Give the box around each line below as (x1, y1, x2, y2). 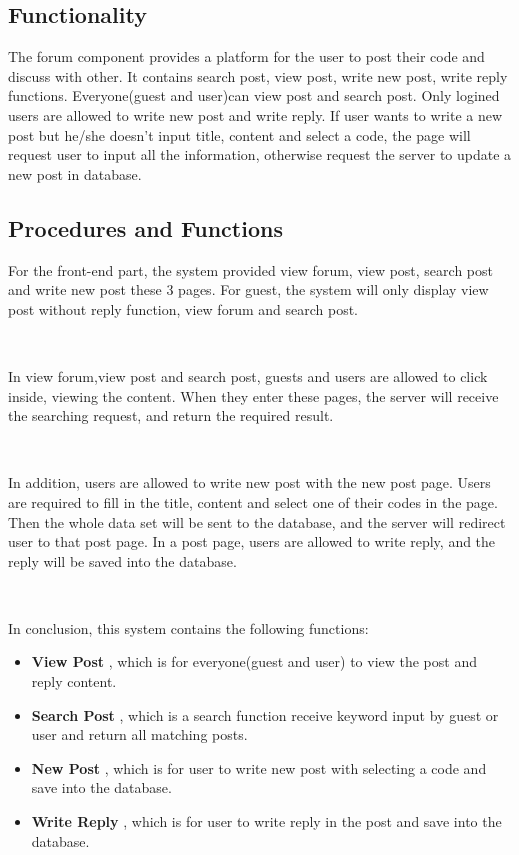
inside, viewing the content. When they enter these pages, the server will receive (8, 385, 499, 406)
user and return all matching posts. (31, 724, 248, 745)
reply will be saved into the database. (8, 550, 237, 571)
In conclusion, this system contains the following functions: (8, 617, 369, 638)
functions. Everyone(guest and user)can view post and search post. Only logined (8, 85, 500, 106)
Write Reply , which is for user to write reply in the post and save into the (31, 811, 502, 832)
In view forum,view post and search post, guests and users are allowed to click (8, 365, 488, 386)
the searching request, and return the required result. (8, 405, 334, 426)
